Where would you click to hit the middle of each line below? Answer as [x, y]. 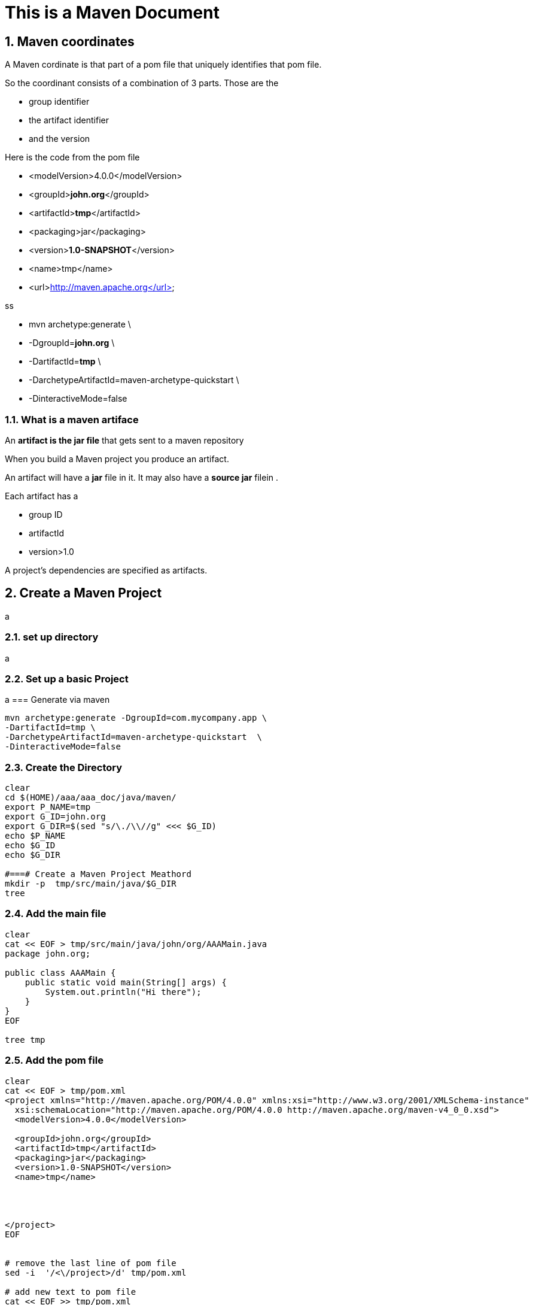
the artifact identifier [69, 120]
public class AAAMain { [60, 972]
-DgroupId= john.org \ [72, 343]
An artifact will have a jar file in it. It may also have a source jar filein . [142, 477]
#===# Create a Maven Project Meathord [98, 874]
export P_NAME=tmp [48, 807]
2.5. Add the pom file [54, 1060]
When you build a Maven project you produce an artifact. [117, 459]
